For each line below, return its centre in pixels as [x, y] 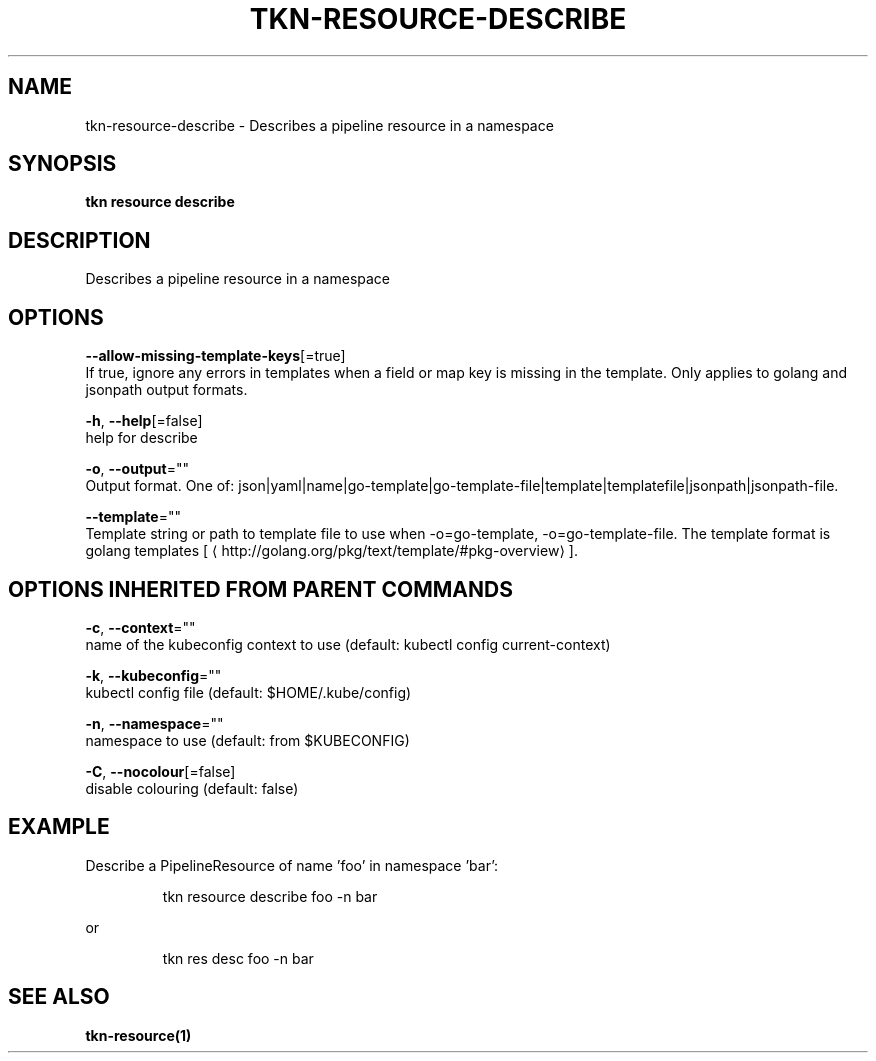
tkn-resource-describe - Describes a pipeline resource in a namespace [319, 125]
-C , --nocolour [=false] [160, 771]
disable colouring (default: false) [192, 788]
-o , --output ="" [137, 469]
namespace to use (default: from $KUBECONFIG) [247, 740]
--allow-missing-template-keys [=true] [215, 356]
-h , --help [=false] [144, 421]
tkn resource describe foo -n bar [270, 896]
